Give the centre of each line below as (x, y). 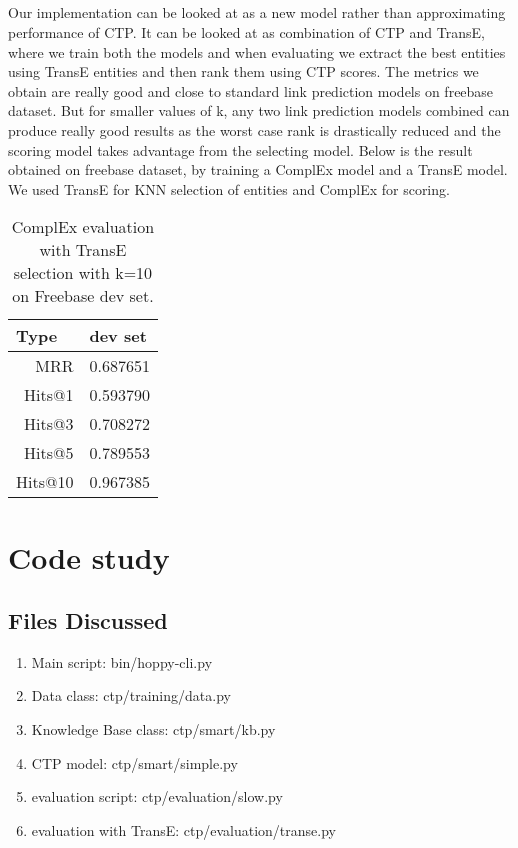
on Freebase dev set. (83, 296)
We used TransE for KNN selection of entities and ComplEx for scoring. (229, 188)
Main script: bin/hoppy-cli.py (122, 661)
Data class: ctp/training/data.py (131, 695)
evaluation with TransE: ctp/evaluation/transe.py (183, 829)
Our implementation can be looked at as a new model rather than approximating (257, 12)
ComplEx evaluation (83, 227)
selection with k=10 (83, 273)
